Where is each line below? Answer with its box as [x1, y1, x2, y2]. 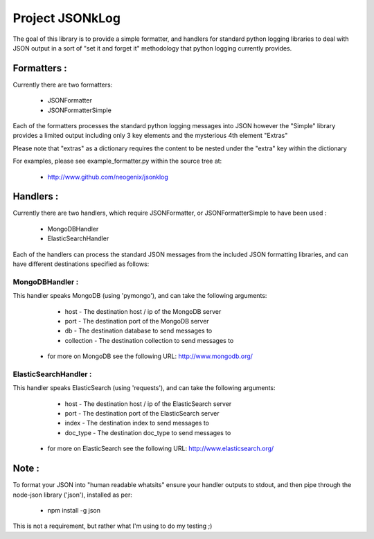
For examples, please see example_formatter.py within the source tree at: [12, 157, 222, 166]
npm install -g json [47, 506, 100, 514]
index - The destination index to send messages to [64, 419, 210, 427]
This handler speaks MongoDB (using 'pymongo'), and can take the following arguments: [12, 292, 267, 300]
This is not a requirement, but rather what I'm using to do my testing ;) [12, 522, 213, 530]
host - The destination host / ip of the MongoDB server [64, 307, 222, 315]
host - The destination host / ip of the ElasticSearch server [64, 399, 232, 408]
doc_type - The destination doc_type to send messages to [64, 428, 231, 436]
